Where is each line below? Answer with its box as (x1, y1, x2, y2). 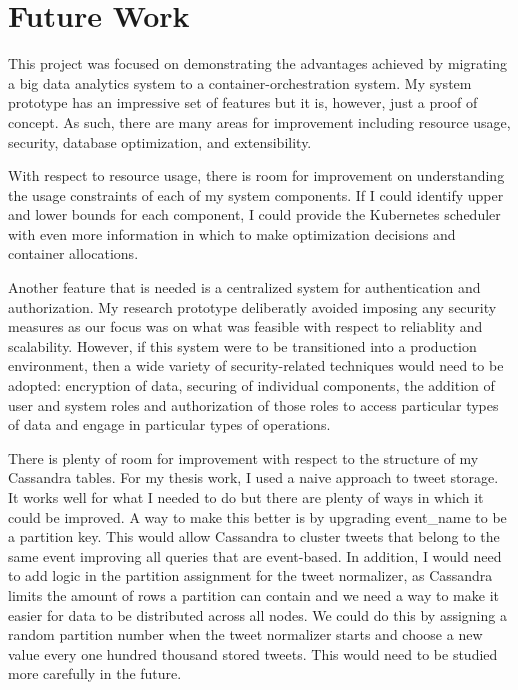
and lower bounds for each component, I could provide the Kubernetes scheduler (8, 204, 501, 225)
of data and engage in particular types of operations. (8, 414, 331, 435)
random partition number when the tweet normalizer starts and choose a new (8, 624, 483, 645)
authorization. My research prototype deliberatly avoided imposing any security (8, 296, 497, 317)
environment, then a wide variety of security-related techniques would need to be (8, 355, 504, 376)
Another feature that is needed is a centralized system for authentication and (8, 277, 481, 298)
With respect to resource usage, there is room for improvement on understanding (8, 165, 505, 186)
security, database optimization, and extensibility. (8, 131, 312, 152)
